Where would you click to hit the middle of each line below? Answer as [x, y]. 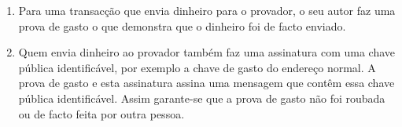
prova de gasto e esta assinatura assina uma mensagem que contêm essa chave [207, 83]
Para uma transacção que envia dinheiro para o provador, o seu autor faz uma [207, 10]
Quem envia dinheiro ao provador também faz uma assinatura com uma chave [207, 52]
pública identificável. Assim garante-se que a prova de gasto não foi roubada [202, 98]
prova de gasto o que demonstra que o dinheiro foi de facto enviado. [182, 25]
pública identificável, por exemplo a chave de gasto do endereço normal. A [197, 67]
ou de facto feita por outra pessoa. [101, 113]
